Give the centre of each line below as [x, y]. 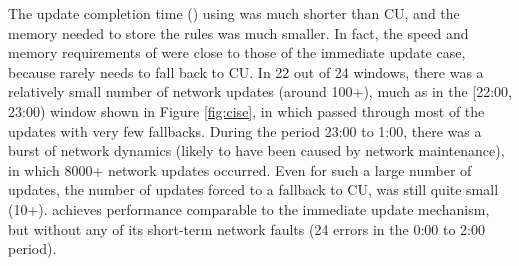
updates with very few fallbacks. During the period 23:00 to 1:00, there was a [245, 130]
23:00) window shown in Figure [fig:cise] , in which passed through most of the [246, 110]
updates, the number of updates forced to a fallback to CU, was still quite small [253, 189]
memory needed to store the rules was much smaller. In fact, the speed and [238, 32]
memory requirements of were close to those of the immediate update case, [237, 52]
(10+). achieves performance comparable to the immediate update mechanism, [249, 208]
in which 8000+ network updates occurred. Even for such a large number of [240, 169]
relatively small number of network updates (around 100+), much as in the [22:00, [260, 91]
